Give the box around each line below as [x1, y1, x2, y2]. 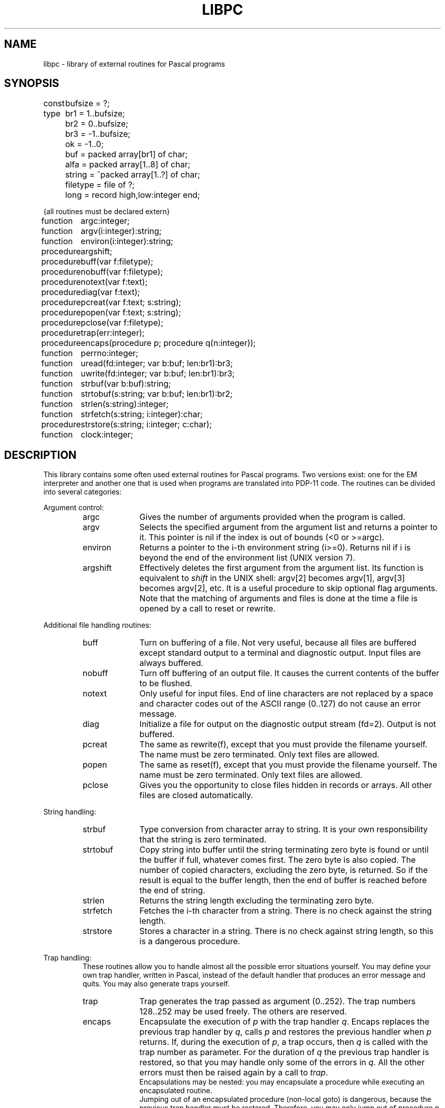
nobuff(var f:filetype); [81, 267, 163, 277]
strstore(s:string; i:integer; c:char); [81, 419, 212, 430]
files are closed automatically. [139, 790, 253, 801]
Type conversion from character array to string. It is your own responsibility [139, 824, 428, 835]
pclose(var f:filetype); [81, 317, 164, 328]
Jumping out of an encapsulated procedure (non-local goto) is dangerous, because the [139, 1095, 431, 1104]
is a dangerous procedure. [139, 936, 240, 947]
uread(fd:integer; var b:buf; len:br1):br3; [81, 358, 233, 369]
